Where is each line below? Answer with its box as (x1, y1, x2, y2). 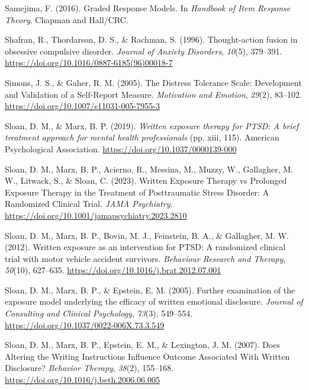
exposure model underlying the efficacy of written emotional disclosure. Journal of (5, 295, 303, 308)
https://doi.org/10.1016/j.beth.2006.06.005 (5, 373, 160, 386)
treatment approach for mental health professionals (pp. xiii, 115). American (5, 131, 279, 143)
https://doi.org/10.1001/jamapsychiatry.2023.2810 (5, 209, 187, 221)
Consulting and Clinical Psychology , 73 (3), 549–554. (5, 307, 193, 319)
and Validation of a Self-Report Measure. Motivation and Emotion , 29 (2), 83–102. (5, 88, 302, 100)
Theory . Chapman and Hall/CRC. (5, 13, 128, 25)
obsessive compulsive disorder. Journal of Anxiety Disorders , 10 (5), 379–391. (5, 44, 282, 57)
